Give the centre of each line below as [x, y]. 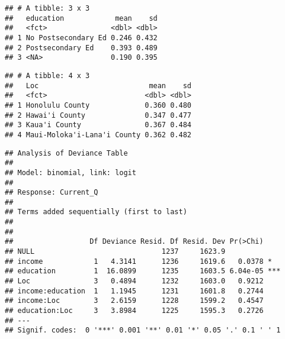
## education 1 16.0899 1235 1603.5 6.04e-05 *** [143, 271]
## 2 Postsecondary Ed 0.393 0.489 [81, 48]
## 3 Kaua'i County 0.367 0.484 [98, 125]
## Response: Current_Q [52, 193]
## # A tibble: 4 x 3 [47, 75]
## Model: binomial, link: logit [71, 172]
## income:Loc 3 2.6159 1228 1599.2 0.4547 [134, 301]
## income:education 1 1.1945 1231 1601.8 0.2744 [134, 291]
